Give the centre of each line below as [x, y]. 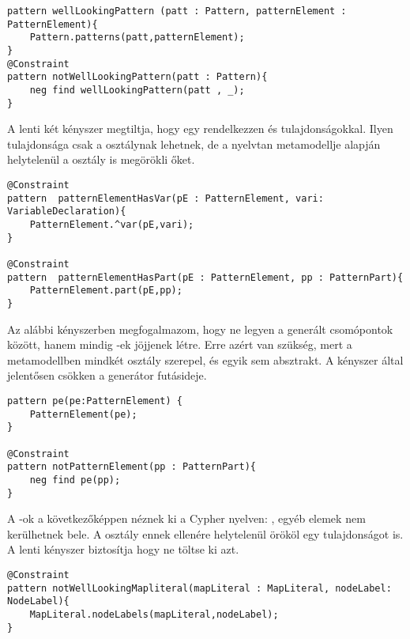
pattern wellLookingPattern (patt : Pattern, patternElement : [177, 11]
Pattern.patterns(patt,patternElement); [137, 38]
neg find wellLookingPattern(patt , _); [137, 90]
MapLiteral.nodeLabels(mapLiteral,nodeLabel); [154, 614]
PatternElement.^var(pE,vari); [112, 225]
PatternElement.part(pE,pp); [106, 291]
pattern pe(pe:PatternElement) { [95, 401]
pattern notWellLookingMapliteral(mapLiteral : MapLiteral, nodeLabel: [199, 588]
